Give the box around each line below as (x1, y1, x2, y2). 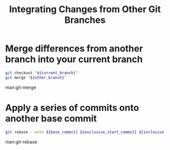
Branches (64, 14, 106, 26)
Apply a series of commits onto (5, 102, 139, 114)
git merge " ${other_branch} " (5, 75, 67, 80)
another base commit (5, 113, 97, 124)
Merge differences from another (5, 43, 143, 54)
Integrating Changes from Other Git (9, 4, 161, 15)
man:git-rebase (5, 138, 37, 145)
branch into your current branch (5, 54, 143, 65)
